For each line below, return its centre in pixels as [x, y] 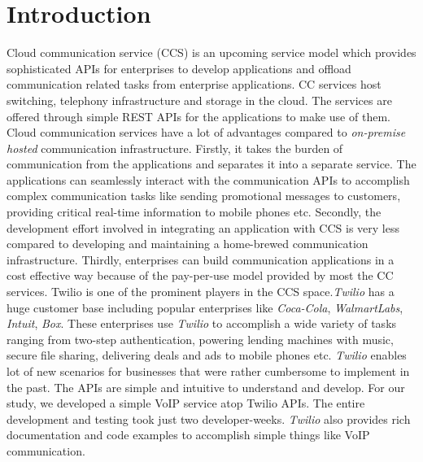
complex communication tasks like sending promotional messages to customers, [204, 196]
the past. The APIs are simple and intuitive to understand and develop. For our [206, 387]
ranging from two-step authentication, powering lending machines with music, [200, 339]
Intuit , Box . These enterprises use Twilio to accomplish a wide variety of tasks [202, 323]
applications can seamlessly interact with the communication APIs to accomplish [208, 179]
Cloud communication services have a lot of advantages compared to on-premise [206, 132]
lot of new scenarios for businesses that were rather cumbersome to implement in [208, 371]
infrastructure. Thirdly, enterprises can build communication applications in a [201, 259]
